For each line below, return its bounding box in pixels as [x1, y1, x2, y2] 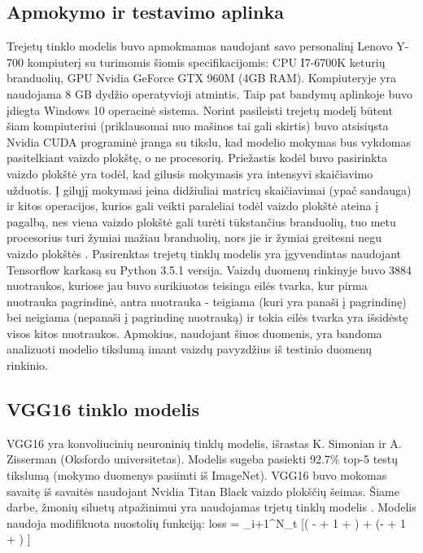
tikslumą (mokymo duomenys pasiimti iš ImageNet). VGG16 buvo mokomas [7, 467, 387, 484]
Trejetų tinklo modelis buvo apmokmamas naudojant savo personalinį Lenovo [7, 37, 393, 55]
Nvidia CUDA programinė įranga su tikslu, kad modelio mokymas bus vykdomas [7, 133, 411, 150]
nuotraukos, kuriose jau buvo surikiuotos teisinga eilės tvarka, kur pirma [7, 277, 368, 294]
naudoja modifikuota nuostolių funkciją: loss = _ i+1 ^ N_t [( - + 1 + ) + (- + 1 [7, 514, 407, 531]
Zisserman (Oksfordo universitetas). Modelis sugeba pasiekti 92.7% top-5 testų [7, 450, 399, 467]
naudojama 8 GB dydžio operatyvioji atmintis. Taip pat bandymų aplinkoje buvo [7, 85, 413, 102]
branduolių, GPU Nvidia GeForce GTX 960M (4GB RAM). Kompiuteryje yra [7, 69, 396, 86]
